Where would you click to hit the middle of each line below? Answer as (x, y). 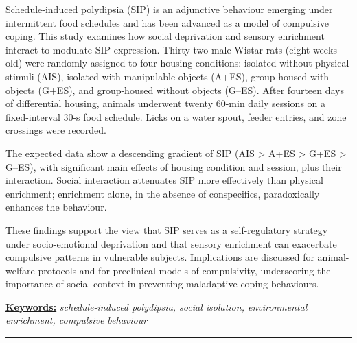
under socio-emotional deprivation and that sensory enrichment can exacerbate (171, 243)
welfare (20, 270)
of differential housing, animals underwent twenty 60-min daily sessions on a (166, 103)
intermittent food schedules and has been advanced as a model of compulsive (167, 22)
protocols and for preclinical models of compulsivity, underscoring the (184, 270)
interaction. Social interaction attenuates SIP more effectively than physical (164, 180)
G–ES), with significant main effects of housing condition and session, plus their (174, 166)
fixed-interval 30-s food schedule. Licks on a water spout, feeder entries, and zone (176, 116)
